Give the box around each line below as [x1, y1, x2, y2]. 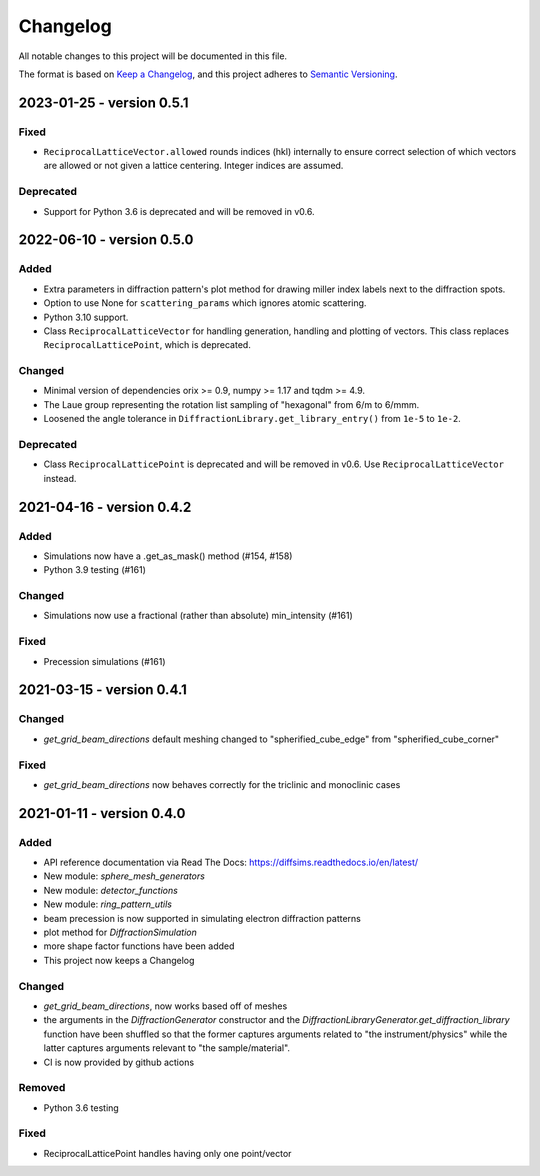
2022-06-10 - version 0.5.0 [18, 231, 194, 249]
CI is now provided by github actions [43, 1056, 195, 1068]
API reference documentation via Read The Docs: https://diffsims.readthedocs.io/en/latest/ [43, 856, 419, 869]
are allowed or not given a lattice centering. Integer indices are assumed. [43, 160, 344, 172]
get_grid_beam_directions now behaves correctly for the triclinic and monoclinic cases [43, 778, 401, 790]
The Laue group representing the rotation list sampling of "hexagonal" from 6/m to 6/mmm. [43, 398, 420, 410]
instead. [43, 472, 77, 484]
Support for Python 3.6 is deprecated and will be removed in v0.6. [43, 205, 315, 217]
